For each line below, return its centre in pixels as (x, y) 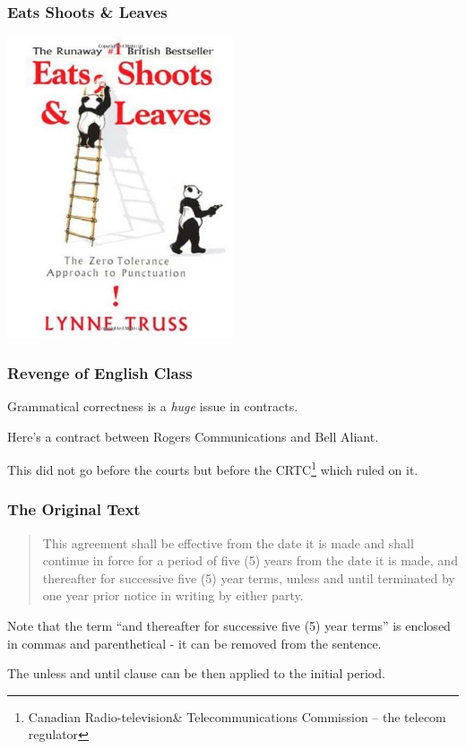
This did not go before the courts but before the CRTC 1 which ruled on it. (213, 468)
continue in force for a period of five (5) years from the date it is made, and (250, 560)
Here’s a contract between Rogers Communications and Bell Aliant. (193, 436)
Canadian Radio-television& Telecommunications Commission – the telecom (237, 716)
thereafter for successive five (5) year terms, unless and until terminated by (249, 577)
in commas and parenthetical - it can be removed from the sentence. (194, 643)
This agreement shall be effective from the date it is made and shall (228, 542)
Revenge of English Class (100, 372)
